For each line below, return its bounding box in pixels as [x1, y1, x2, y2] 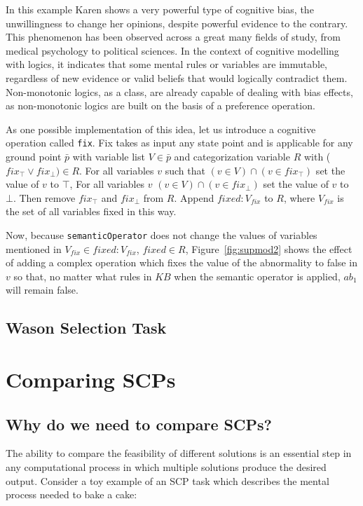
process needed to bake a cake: [6, 487, 137, 502]
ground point [6, 149, 62, 163]
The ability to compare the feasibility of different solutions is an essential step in [6, 446, 352, 460]
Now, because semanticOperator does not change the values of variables [6, 227, 317, 242]
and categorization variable [174, 149, 290, 163]
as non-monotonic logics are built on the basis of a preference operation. [6, 98, 315, 113]
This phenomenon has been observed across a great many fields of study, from [6, 29, 341, 44]
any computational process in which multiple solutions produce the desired [6, 459, 327, 474]
